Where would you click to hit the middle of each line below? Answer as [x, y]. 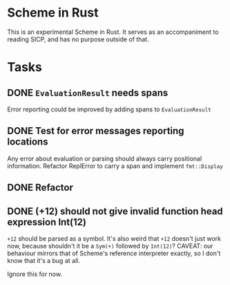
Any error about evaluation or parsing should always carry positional [105, 158]
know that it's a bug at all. [44, 260]
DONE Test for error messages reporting [96, 131]
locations [28, 142]
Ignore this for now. [35, 274]
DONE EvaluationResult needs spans [88, 92]
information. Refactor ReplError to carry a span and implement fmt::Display [115, 166]
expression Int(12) [47, 222]
